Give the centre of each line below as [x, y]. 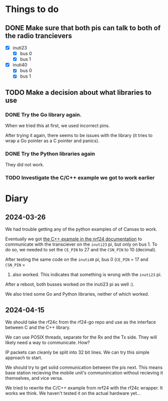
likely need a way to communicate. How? [48, 343]
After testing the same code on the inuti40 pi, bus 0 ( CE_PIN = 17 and [77, 259]
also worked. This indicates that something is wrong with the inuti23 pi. [87, 275]
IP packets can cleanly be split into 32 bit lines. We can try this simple [77, 352]
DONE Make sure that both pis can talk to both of [83, 28]
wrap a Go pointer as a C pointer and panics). [52, 141]
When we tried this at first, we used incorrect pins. [58, 126]
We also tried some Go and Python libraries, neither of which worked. [77, 294]
